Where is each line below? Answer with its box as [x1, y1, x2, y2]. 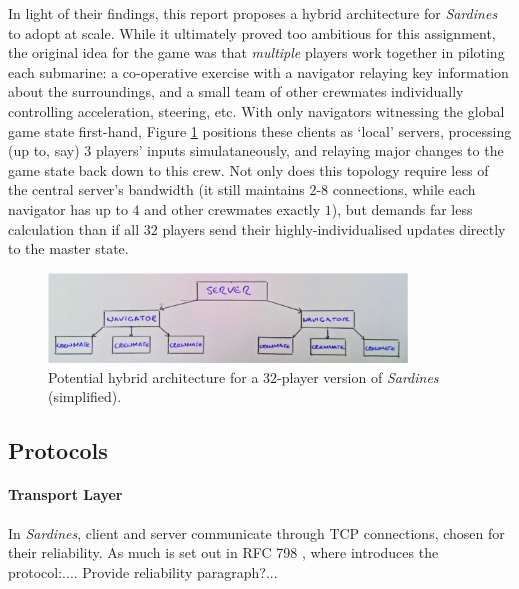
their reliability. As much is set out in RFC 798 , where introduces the [8, 542, 439, 563]
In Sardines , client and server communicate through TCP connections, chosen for [8, 522, 505, 543]
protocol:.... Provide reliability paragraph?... [8, 561, 278, 582]
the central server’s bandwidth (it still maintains [8, 179, 305, 200]
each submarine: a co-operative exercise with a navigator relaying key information [8, 61, 509, 82]
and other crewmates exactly [144, 198, 321, 219]
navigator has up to [8, 198, 128, 219]
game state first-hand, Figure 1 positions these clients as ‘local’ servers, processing [8, 120, 512, 141]
